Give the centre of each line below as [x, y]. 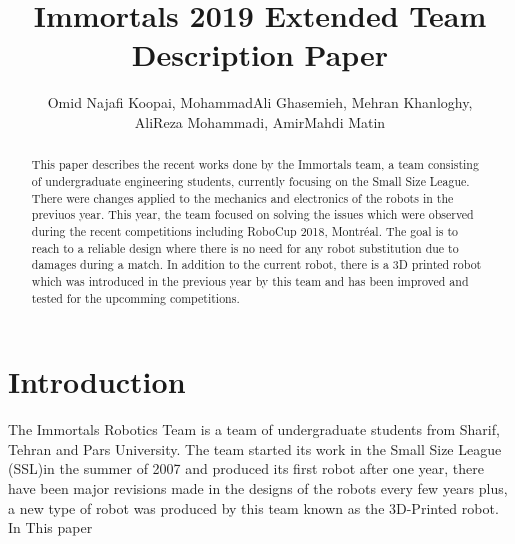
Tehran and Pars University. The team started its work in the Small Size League [255, 448]
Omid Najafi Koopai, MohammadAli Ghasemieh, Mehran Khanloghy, [260, 102]
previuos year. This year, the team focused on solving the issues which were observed [252, 214]
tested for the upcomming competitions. [135, 297]
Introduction [97, 381]
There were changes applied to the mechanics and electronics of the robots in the [242, 197]
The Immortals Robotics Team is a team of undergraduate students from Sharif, [254, 429]
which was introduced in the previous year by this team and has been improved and [250, 280]
